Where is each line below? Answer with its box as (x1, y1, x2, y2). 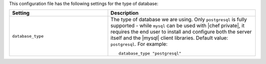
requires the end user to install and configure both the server (110, 29, 252, 35)
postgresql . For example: (110, 41, 167, 48)
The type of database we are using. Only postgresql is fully (110, 16, 247, 23)
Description (110, 10, 139, 17)
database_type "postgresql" (118, 51, 182, 56)
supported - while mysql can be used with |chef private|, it (110, 22, 245, 29)
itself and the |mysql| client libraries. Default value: (110, 34, 229, 41)
